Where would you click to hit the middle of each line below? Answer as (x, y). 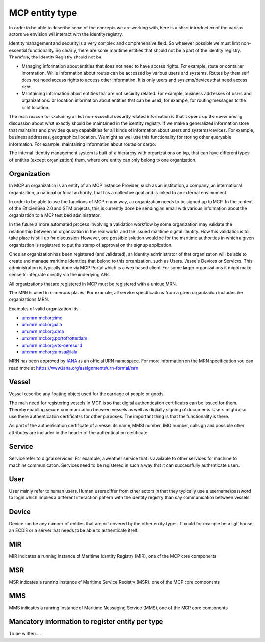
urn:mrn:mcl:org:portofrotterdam (54, 338)
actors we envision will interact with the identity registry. (66, 34)
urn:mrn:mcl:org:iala (42, 324)
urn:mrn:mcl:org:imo (42, 318)
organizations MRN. (29, 299)
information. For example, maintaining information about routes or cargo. (83, 144)
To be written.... (25, 634)
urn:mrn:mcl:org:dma (43, 331)
